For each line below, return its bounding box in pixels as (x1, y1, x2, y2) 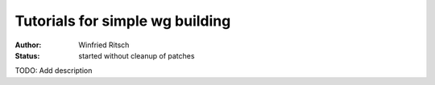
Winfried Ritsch (78, 40, 130, 50)
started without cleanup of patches (78, 51, 195, 60)
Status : (14, 51, 40, 60)
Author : (14, 40, 42, 50)
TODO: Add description (14, 66, 93, 75)
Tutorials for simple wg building (14, 12, 231, 30)
